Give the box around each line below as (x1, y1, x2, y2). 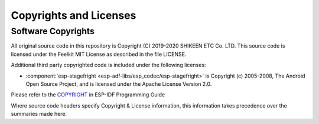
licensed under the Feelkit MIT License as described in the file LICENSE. (11, 51, 187, 58)
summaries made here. (11, 110, 67, 118)
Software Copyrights (11, 26, 95, 36)
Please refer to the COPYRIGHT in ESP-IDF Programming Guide (11, 91, 165, 98)
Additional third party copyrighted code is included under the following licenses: (11, 62, 206, 69)
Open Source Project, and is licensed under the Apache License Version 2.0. (25, 80, 212, 88)
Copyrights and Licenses (11, 9, 136, 22)
